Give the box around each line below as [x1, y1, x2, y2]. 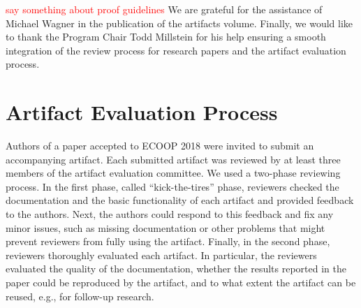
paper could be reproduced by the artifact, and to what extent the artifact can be [6, 275, 356, 290]
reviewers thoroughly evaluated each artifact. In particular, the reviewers [6, 247, 317, 262]
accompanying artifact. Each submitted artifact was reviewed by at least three [6, 152, 341, 166]
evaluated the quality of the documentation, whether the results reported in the [6, 261, 346, 276]
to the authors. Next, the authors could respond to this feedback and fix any [6, 207, 334, 221]
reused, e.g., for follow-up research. [6, 288, 154, 303]
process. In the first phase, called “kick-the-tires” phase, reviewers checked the [6, 179, 339, 193]
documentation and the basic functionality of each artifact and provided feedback [6, 193, 354, 207]
